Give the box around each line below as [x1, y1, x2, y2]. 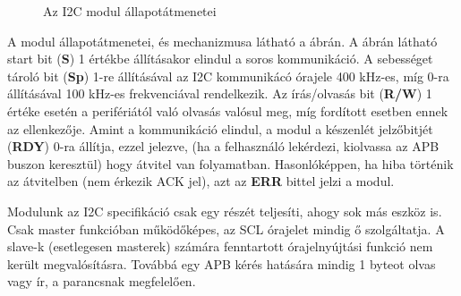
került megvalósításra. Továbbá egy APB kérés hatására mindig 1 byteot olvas [7, 254, 436, 273]
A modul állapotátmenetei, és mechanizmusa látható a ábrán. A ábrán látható [7, 31, 438, 50]
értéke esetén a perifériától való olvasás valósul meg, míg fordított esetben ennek [7, 101, 448, 120]
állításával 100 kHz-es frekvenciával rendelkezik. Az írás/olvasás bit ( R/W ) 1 [7, 84, 432, 103]
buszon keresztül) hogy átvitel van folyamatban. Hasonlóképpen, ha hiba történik [7, 154, 454, 173]
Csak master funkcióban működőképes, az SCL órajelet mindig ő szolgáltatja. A [7, 219, 445, 238]
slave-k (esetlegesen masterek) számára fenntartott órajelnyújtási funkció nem [7, 237, 433, 256]
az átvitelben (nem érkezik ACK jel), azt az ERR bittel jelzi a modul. [7, 172, 395, 190]
